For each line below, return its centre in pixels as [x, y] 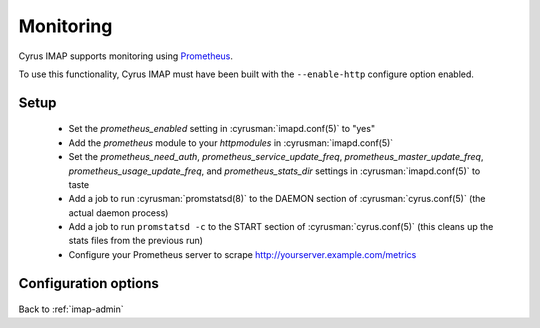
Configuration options [89, 283]
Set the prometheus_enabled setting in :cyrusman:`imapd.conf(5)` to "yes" [221, 129]
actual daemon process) [118, 212]
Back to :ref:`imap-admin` [71, 309]
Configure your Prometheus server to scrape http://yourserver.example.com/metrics [242, 254]
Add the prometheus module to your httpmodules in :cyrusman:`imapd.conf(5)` [231, 142]
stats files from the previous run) [136, 241]
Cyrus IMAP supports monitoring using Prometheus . [126, 56]
